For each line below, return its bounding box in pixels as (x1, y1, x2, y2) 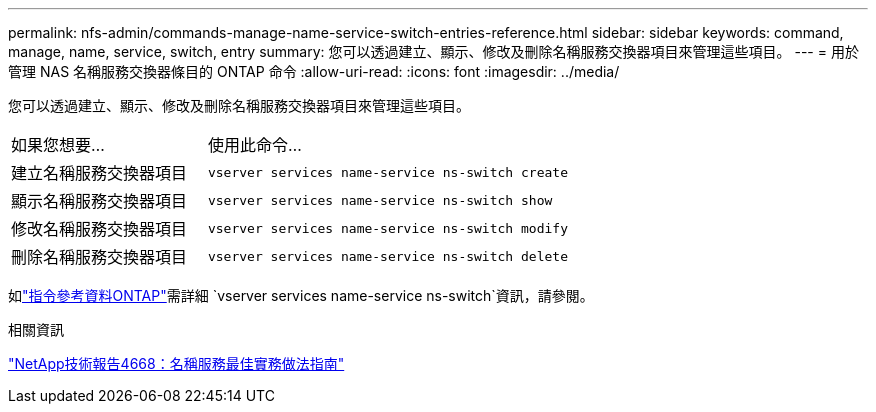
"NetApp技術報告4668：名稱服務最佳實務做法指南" (8, 355, 345, 372)
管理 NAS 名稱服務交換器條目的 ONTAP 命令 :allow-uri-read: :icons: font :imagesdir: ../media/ (8, 63, 620, 80)
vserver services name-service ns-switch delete (207, 248, 568, 264)
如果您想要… (11, 135, 105, 155)
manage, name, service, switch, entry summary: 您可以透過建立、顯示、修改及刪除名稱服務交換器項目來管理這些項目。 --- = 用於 (8, 43, 859, 60)
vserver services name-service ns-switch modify (207, 220, 568, 236)
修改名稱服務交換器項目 (11, 219, 188, 239)
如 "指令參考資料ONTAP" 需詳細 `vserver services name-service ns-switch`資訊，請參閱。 (8, 287, 594, 304)
